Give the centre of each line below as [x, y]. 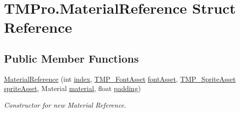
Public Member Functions [71, 58]
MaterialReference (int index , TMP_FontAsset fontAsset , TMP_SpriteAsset [120, 79]
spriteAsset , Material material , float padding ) [73, 88]
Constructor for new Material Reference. [65, 104]
